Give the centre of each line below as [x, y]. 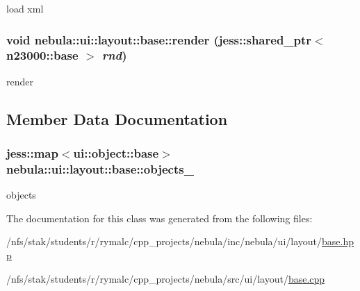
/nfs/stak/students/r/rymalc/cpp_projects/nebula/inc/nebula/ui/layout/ [164, 241]
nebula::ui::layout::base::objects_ [100, 168]
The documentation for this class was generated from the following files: [159, 218]
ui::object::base [116, 153]
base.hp [338, 241]
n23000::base [42, 55]
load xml [25, 8]
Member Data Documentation [117, 118]
